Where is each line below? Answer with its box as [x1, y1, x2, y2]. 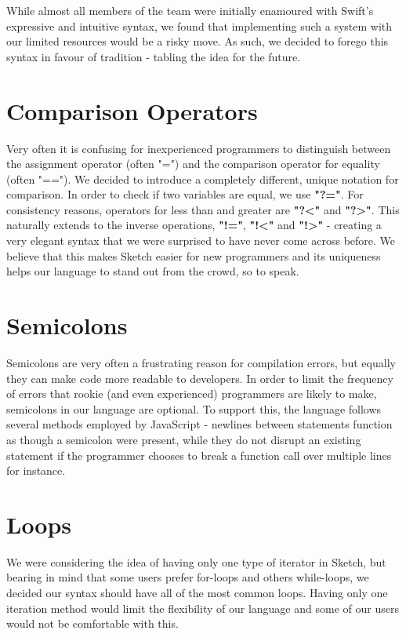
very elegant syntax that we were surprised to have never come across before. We [6, 232, 396, 249]
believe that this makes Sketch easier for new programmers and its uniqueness [6, 247, 381, 264]
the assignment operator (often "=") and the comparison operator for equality [6, 155, 380, 172]
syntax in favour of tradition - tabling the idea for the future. [6, 48, 301, 64]
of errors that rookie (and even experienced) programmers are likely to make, [6, 385, 377, 402]
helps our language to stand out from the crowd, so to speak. [6, 263, 299, 279]
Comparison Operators [6, 94, 258, 126]
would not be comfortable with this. [6, 615, 179, 632]
